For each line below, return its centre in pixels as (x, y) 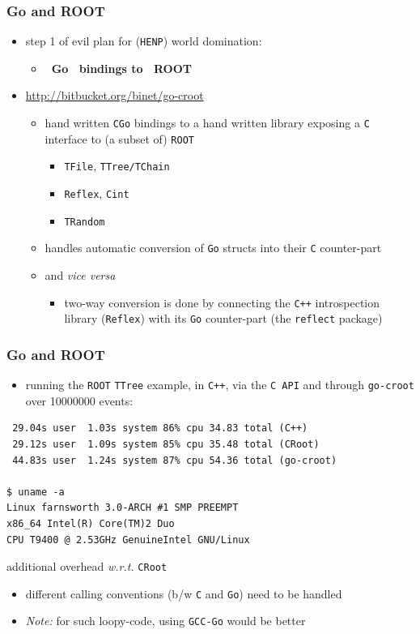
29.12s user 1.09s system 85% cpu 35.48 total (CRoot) (166, 444)
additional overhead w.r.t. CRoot (87, 566)
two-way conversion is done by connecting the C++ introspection (222, 302)
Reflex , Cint (97, 193)
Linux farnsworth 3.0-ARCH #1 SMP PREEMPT (123, 508)
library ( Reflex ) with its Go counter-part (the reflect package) (223, 318)
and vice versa (80, 275)
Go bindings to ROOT (121, 68)
